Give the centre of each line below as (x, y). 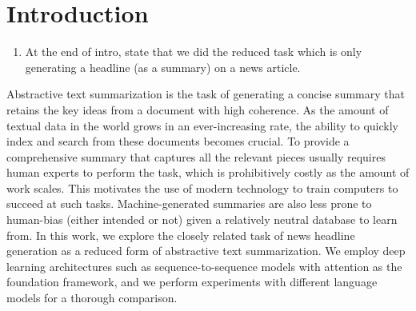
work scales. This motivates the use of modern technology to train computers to (202, 187)
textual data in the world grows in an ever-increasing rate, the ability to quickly (202, 125)
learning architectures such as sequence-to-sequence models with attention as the (204, 266)
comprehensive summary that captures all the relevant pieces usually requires (196, 156)
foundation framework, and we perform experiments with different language (192, 282)
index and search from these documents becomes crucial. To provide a (178, 141)
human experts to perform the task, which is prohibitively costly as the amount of (208, 172)
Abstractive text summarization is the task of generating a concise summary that (206, 94)
